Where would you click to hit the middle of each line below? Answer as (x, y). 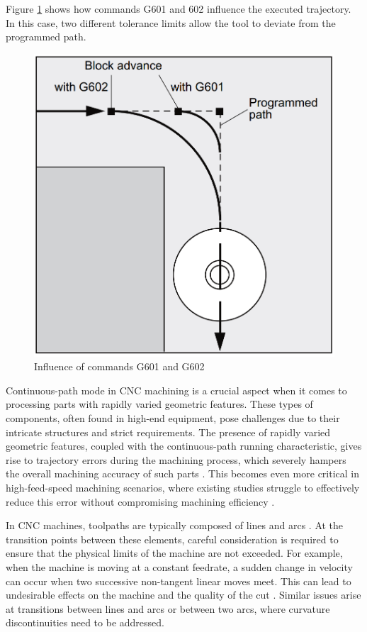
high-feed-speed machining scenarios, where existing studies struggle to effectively (183, 487)
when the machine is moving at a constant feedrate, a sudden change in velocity (179, 566)
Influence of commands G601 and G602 (119, 366)
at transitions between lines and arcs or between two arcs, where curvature (168, 608)
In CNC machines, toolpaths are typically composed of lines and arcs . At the (175, 525)
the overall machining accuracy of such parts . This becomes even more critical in (183, 473)
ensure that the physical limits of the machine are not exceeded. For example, (174, 553)
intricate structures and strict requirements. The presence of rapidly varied (168, 432)
